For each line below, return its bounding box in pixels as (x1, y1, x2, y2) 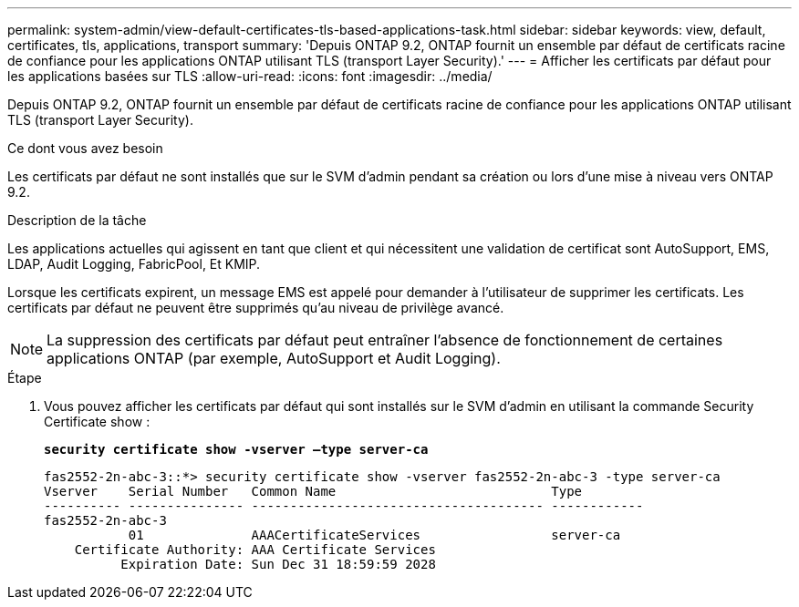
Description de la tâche (7, 212, 147, 228)
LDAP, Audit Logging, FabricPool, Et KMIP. (7, 256, 261, 272)
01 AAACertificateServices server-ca (128, 528, 621, 542)
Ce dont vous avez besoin (7, 140, 163, 156)
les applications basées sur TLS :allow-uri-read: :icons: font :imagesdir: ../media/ (7, 68, 493, 84)
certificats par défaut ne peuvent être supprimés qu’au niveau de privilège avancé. (7, 300, 504, 315)
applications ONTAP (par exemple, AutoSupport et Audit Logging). (47, 349, 501, 367)
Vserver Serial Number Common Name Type (44, 484, 583, 499)
